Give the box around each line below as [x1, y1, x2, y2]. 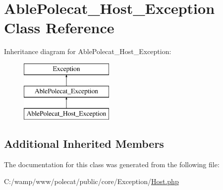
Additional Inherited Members [4, 136, 164, 151]
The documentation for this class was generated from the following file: [4, 159, 220, 170]
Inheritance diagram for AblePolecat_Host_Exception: [4, 46, 171, 57]
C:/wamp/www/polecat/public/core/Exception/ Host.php [4, 176, 179, 186]
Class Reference [4, 17, 114, 38]
